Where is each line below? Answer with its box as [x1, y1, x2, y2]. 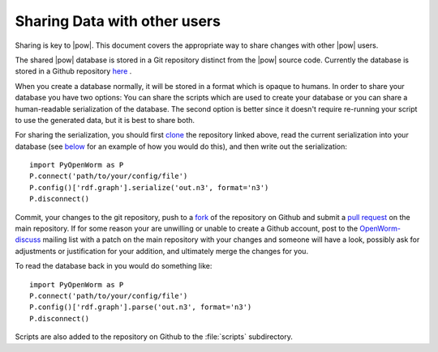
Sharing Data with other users [15, 12, 221, 30]
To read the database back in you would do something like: [15, 261, 213, 271]
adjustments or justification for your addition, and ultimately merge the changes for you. [15, 246, 308, 256]
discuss [15, 235, 41, 244]
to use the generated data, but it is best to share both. [15, 115, 195, 125]
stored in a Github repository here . [15, 66, 132, 76]
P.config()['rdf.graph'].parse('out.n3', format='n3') [29, 303, 252, 312]
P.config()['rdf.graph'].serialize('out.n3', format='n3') [29, 183, 269, 192]
